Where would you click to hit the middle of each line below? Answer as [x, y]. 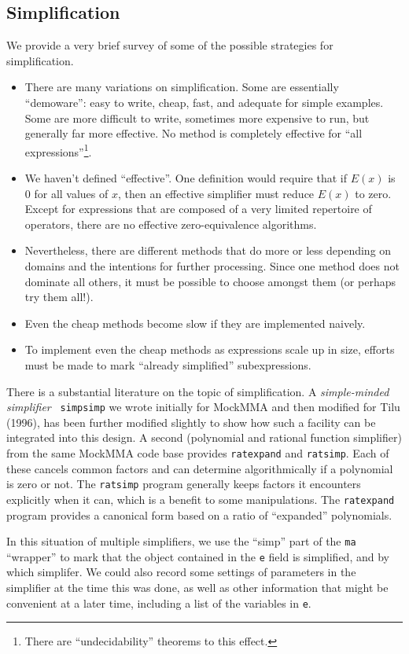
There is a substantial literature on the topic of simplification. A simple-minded [198, 391]
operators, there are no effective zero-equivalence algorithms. [171, 224]
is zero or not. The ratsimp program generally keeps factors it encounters [184, 484]
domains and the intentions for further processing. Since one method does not [212, 265]
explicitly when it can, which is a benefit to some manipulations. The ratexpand [201, 499]
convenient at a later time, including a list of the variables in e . [159, 603]
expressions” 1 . [58, 150]
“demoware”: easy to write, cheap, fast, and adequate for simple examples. [204, 102]
